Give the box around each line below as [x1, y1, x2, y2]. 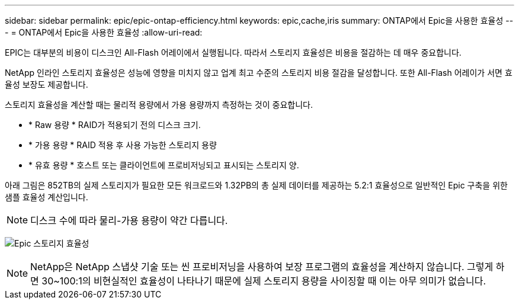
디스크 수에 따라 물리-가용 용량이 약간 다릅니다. [30, 215, 228, 226]
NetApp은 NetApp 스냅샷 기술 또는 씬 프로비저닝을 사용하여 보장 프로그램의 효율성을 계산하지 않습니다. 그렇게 [30, 261, 494, 273]
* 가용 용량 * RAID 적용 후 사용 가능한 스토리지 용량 [28, 140, 217, 150]
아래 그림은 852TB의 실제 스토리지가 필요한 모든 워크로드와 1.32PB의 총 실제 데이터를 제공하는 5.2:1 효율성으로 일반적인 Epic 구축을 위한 [5, 180, 508, 190]
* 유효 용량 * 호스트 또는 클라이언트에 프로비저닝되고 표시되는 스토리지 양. [28, 160, 299, 170]
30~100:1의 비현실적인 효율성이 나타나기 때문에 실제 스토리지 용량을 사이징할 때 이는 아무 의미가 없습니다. [41, 275, 486, 287]
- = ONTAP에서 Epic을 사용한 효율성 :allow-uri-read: [5, 27, 203, 37]
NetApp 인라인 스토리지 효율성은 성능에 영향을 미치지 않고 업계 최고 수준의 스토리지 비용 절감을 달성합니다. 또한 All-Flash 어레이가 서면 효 [5, 68, 512, 78]
